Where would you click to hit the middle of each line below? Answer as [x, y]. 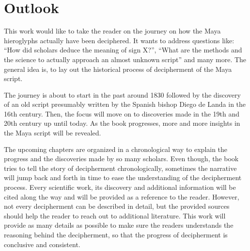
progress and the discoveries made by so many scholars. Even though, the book [121, 159]
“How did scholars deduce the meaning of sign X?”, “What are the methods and [123, 50]
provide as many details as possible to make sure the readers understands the [119, 225]
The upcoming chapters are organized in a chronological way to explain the [116, 149]
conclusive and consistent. [42, 244]
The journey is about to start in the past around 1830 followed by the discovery [122, 94]
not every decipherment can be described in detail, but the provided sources [117, 206]
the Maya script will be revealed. [53, 133]
